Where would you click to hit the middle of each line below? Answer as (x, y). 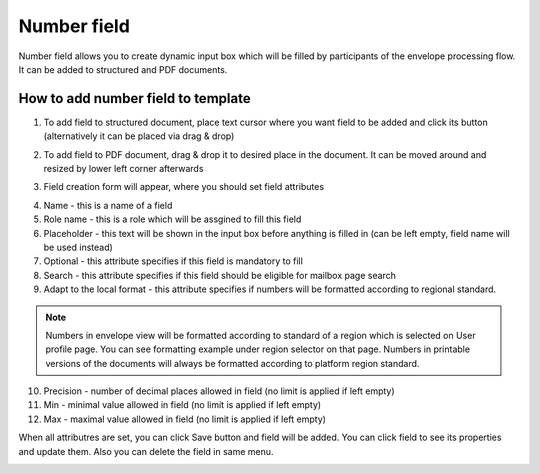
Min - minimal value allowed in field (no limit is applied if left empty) (182, 405)
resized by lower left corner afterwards (123, 169)
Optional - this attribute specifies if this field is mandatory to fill (173, 261)
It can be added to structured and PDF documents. (123, 69)
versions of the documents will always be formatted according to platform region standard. (232, 363)
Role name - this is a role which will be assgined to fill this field (172, 219)
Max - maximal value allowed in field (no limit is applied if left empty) (185, 419)
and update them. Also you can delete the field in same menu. (146, 451)
